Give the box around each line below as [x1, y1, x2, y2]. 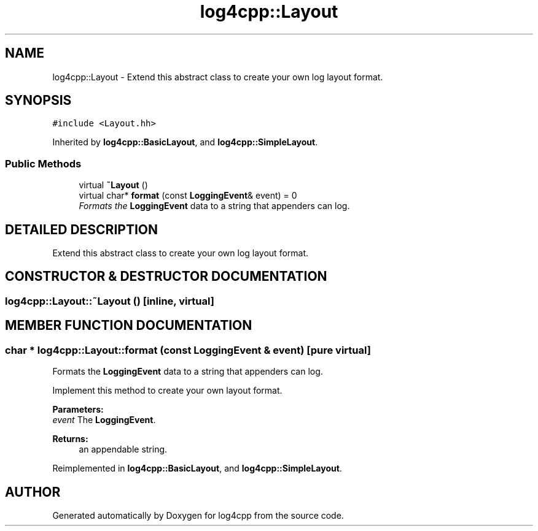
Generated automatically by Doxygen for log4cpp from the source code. [52, 510, 344, 521]
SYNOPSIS [5, 93, 72, 109]
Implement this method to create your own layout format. [52, 385, 283, 396]
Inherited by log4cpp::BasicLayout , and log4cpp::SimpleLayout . [52, 137, 318, 148]
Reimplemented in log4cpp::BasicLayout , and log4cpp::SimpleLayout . [52, 463, 342, 474]
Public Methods [5, 157, 82, 170]
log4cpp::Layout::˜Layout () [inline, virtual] [5, 294, 214, 307]
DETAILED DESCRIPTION [5, 221, 158, 237]
